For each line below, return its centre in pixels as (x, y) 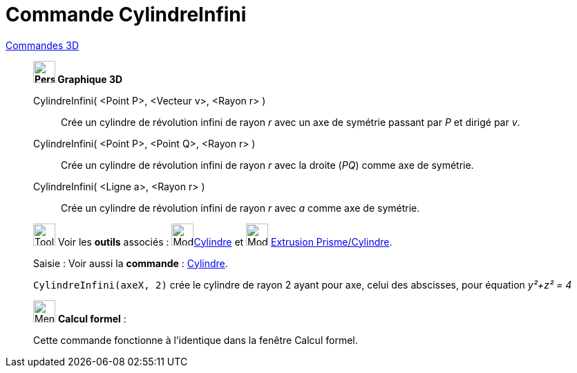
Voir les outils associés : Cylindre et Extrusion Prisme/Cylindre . (225, 242)
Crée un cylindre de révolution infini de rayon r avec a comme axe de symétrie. (240, 208)
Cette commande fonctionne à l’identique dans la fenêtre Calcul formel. (196, 340)
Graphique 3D (90, 79)
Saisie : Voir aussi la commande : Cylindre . (131, 263)
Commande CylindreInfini (126, 15)
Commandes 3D (42, 45)
